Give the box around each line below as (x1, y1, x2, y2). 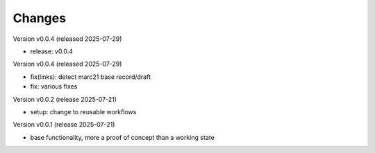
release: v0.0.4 (30, 47, 73, 55)
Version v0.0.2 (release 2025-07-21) (12, 95, 117, 103)
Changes (12, 10, 66, 26)
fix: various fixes (30, 82, 78, 91)
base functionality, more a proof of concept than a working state (30, 133, 215, 141)
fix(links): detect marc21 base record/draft (30, 73, 151, 81)
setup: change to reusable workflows (30, 107, 137, 116)
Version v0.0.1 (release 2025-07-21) (12, 120, 115, 129)
